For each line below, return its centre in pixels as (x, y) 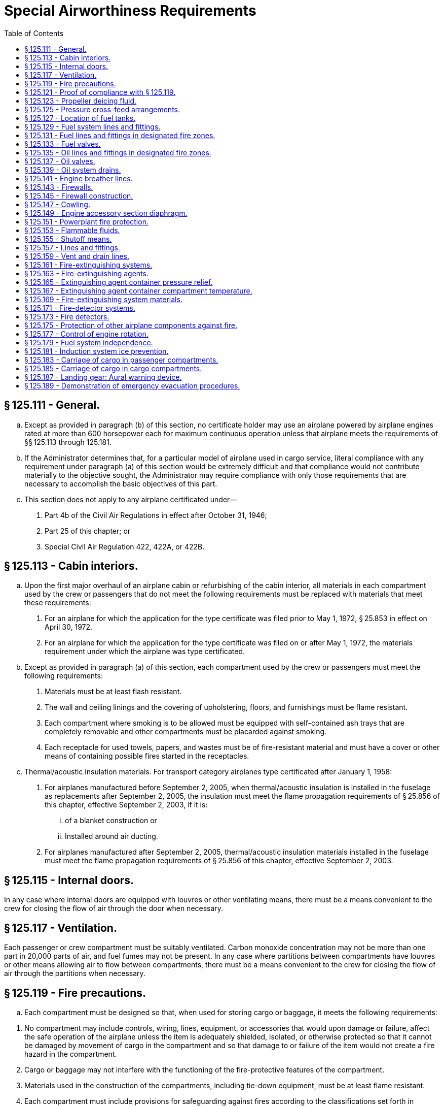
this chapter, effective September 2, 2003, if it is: (126, 805)
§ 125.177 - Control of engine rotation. (86, 334)
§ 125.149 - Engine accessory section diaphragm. (106, 213)
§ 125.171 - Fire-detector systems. (80, 308)
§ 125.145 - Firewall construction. (79, 196)
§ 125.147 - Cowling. (57, 204)
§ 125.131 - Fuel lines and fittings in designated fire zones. (120, 135)
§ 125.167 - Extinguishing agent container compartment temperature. (138, 290)
